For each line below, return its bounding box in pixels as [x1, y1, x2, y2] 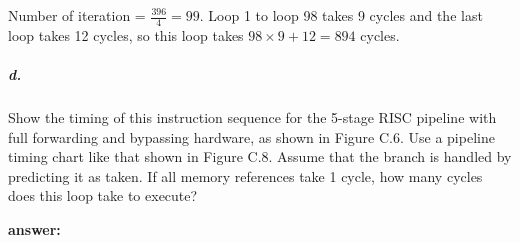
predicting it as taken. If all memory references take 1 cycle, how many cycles [8, 165, 483, 186]
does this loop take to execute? [8, 185, 198, 206]
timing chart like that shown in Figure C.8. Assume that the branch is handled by [8, 146, 512, 167]
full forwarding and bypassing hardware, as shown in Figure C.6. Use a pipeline [8, 126, 495, 147]
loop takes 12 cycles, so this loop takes [8, 24, 244, 45]
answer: [8, 218, 61, 239]
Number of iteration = [8, 5, 146, 25]
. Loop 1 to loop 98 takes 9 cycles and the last [199, 5, 483, 25]
